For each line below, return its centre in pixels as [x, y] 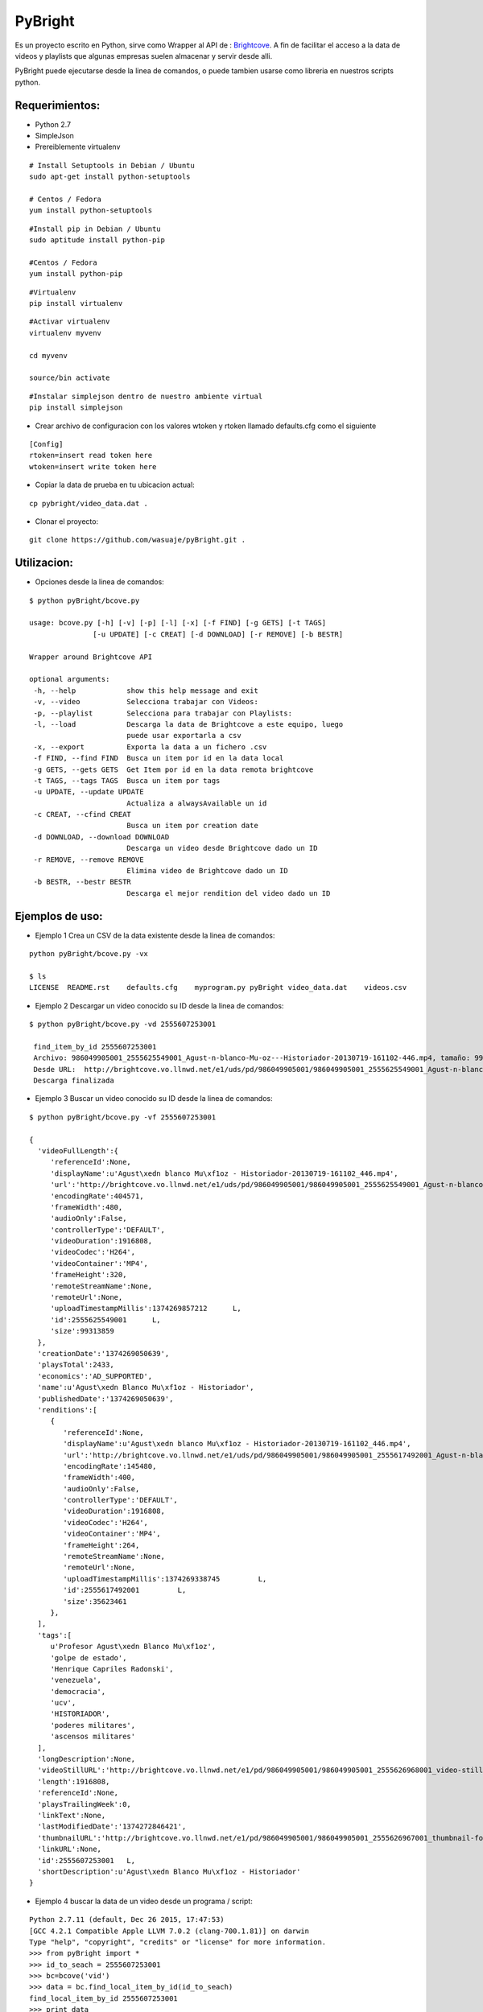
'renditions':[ [67, 1410]
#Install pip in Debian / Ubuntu [95, 229]
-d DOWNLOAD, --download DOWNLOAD [101, 837]
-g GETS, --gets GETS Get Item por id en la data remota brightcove [173, 769]
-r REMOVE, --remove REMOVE [89, 860]
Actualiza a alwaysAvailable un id [196, 803]
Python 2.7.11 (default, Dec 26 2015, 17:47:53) [127, 1920]
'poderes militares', [93, 1725]
